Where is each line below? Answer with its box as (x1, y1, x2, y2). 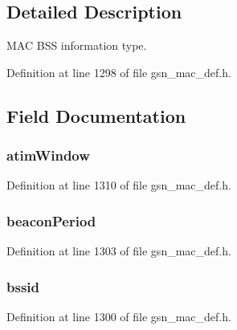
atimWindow (6, 145, 90, 165)
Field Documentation (6, 103, 186, 128)
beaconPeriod (6, 210, 96, 230)
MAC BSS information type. (6, 37, 147, 54)
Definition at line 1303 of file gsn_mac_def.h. (6, 242, 231, 259)
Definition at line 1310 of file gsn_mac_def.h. (6, 177, 231, 194)
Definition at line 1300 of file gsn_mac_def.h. (6, 308, 231, 325)
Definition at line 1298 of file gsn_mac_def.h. (6, 63, 231, 80)
